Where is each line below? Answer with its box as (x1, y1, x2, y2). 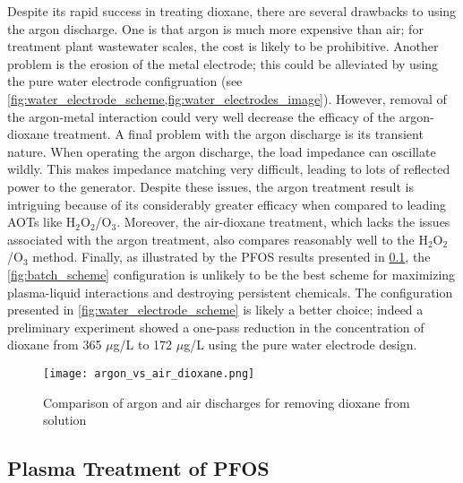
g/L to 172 (113, 335, 173, 354)
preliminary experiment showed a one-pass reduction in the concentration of (7, 317, 424, 336)
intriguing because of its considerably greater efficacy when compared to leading (7, 194, 447, 213)
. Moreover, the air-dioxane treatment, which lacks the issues (116, 212, 450, 231)
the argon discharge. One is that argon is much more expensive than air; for (7, 19, 424, 38)
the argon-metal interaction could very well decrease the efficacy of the (7, 107, 396, 125)
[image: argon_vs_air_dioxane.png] (43, 367, 255, 380)
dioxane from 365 (7, 335, 102, 354)
